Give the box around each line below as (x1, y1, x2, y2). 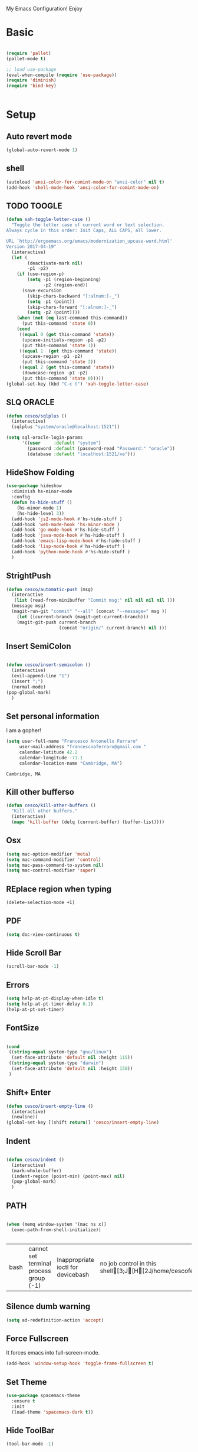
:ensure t (11, 1398, 35, 1404)
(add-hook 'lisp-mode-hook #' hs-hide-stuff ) (11, 543, 126, 550)
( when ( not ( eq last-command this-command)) (16, 315, 128, 321)
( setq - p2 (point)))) (27, 309, 81, 315)
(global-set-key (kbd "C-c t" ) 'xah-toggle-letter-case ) (6, 381, 149, 387)
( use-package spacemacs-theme (6, 1392, 81, 1398)
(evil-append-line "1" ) (11, 673, 70, 679)
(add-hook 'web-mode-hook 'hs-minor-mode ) (11, 521, 120, 527)
